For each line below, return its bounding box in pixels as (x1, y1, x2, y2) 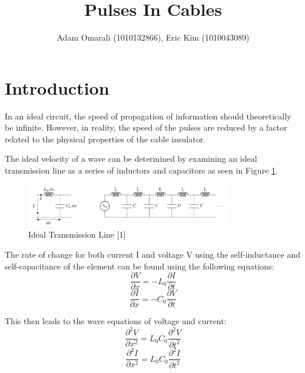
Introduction (5, 75, 110, 99)
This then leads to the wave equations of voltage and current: (5, 315, 227, 327)
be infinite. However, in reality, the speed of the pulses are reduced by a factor (5, 121, 287, 134)
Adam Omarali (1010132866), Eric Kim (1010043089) (57, 31, 250, 44)
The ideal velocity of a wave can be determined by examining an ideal (5, 152, 257, 165)
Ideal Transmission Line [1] (28, 228, 126, 241)
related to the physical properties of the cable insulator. (5, 132, 206, 145)
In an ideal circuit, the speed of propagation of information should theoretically (5, 109, 291, 122)
